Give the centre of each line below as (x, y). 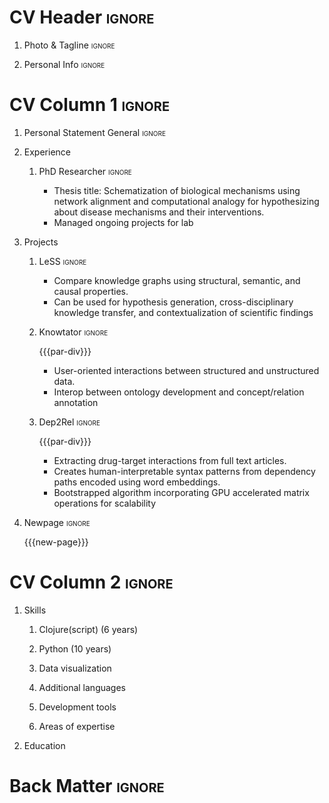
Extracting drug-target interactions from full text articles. (170, 460)
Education (44, 745)
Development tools (77, 707)
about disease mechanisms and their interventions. (159, 212)
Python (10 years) (75, 648)
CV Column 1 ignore (90, 105)
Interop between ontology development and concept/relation (179, 392)
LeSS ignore (62, 261)
